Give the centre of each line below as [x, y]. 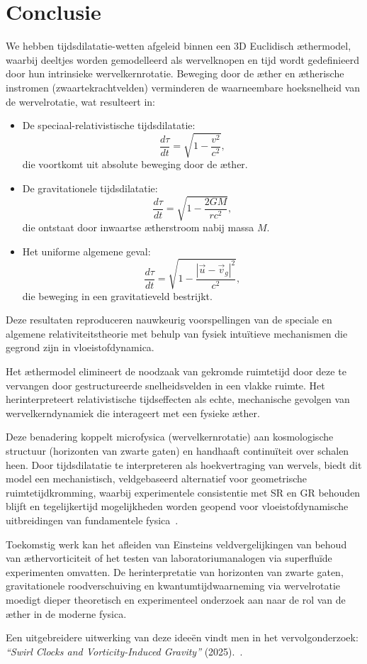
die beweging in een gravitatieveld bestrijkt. [117, 295]
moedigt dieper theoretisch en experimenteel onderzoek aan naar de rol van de [176, 599]
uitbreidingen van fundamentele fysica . [92, 520]
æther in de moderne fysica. [66, 613]
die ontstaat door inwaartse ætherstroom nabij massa [138, 227]
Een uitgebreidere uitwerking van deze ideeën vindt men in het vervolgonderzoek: [182, 637]
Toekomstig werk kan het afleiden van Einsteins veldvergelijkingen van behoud [176, 544]
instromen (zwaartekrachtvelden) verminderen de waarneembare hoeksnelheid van [183, 87]
